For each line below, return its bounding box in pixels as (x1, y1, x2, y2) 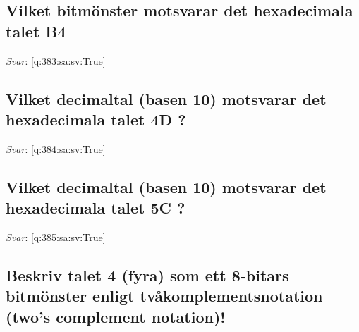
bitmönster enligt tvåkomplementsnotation (6, 285, 323, 307)
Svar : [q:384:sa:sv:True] (6, 141, 106, 156)
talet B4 (6, 20, 66, 42)
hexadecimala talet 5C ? (6, 197, 185, 219)
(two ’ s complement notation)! (6, 305, 226, 327)
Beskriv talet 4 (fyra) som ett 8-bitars (6, 264, 289, 285)
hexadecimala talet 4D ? (6, 108, 186, 130)
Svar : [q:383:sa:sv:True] (6, 53, 106, 68)
